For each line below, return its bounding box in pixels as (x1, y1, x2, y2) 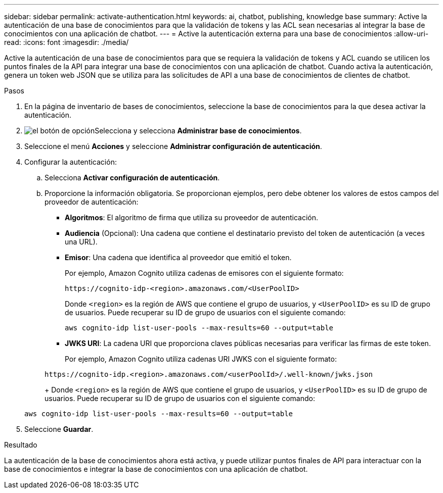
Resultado (4, 440, 37, 449)
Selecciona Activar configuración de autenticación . (45, 173, 220, 182)
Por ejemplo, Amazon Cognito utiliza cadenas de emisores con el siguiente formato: (65, 269, 344, 277)
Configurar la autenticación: (24, 158, 117, 166)
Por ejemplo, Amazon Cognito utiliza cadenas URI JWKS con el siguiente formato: (65, 355, 337, 363)
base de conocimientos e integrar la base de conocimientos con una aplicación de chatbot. (4, 465, 308, 473)
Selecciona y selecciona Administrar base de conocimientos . (95, 126, 302, 135)
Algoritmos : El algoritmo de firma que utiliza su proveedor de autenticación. (65, 213, 318, 222)
